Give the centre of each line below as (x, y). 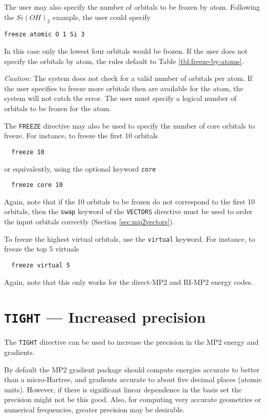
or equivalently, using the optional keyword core (80, 168)
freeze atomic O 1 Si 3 (45, 35)
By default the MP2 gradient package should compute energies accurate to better (132, 369)
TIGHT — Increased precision (105, 317)
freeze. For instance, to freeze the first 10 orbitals (81, 135)
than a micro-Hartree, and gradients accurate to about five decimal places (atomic (133, 379)
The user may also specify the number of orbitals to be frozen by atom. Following (132, 7)
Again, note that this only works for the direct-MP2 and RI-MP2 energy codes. (129, 281)
